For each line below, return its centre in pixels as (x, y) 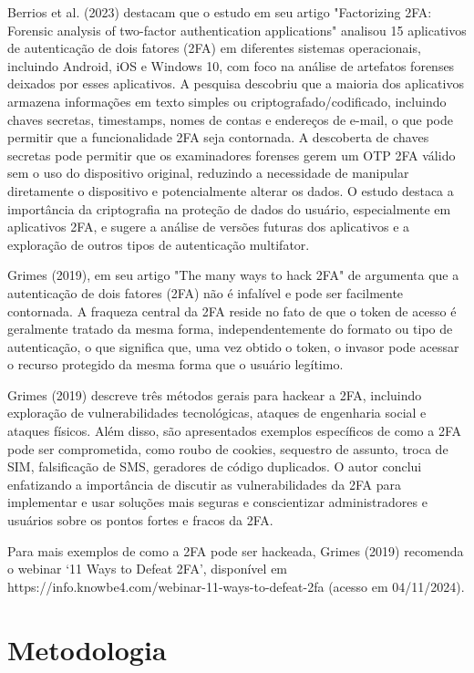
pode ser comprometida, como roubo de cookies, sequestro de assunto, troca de (228, 448)
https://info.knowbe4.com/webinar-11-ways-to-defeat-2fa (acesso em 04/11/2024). (236, 586)
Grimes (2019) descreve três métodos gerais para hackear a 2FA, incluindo (215, 394)
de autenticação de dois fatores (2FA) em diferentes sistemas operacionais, (214, 48)
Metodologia (87, 649)
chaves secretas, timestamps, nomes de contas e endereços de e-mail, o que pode (231, 119)
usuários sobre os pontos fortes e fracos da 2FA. (140, 520)
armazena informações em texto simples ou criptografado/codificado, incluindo (227, 101)
